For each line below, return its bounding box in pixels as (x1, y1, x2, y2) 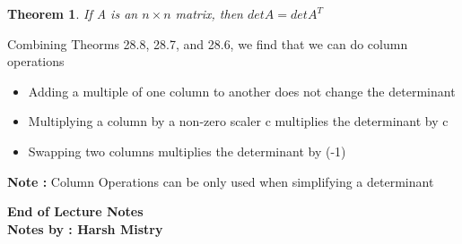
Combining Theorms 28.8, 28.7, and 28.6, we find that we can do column (7, 34, 408, 53)
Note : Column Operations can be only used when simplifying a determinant (7, 172, 434, 190)
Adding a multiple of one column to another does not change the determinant (28, 81, 456, 100)
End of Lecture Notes (7, 202, 144, 221)
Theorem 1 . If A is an (7, 4, 138, 22)
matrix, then (175, 4, 243, 22)
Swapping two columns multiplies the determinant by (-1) (28, 141, 346, 160)
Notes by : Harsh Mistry (7, 219, 163, 238)
